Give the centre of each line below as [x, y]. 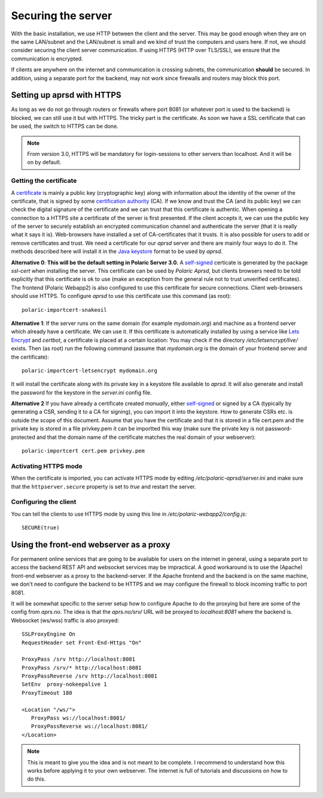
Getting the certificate [44, 181]
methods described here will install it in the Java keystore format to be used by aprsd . [117, 251]
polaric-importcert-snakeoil [64, 310]
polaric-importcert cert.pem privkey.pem [83, 451]
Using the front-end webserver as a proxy [91, 545]
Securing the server [62, 16]
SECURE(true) [41, 528]
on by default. [44, 162]
